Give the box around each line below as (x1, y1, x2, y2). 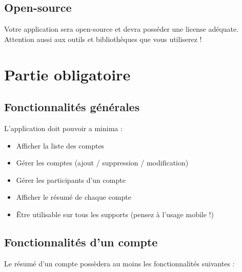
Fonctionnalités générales (4, 99, 140, 115)
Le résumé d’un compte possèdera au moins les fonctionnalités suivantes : (4, 258, 235, 268)
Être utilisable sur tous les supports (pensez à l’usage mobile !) (16, 208, 214, 219)
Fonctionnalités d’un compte (4, 234, 158, 249)
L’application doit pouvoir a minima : (4, 122, 123, 133)
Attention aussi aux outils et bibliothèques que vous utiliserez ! (4, 33, 202, 44)
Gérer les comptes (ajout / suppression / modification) (16, 157, 189, 168)
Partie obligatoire (4, 64, 131, 85)
